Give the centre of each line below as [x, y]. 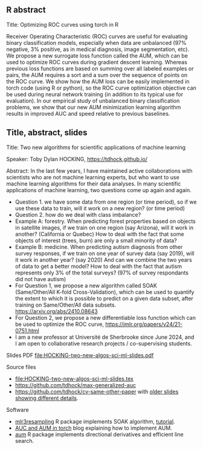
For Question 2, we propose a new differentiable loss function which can [105, 318]
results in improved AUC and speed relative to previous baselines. [88, 113]
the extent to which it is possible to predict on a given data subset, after [104, 298]
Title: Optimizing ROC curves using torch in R [63, 24]
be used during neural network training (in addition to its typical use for [95, 94]
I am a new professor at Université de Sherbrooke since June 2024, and [105, 337]
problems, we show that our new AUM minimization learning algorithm [94, 107]
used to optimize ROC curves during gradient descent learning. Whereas [97, 62]
